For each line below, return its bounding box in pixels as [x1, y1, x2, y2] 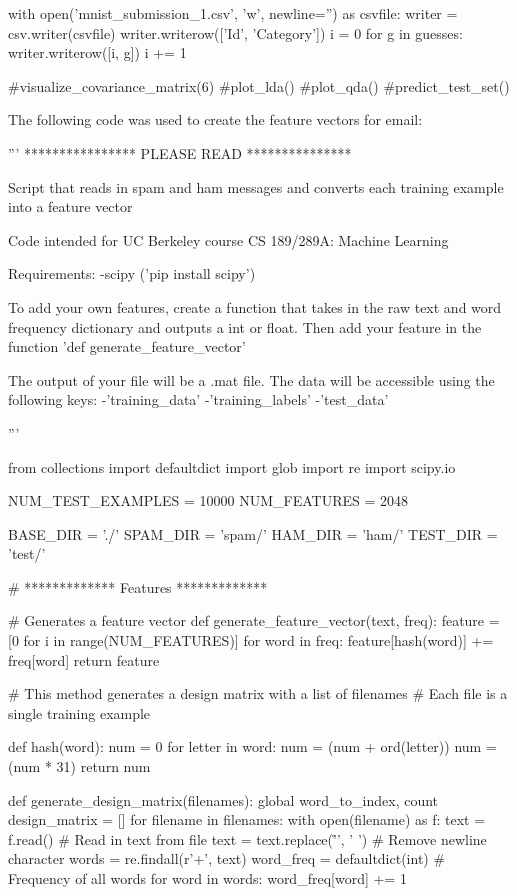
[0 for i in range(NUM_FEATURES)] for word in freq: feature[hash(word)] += [8, 630, 494, 651]
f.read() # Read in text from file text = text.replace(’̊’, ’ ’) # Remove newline [8, 828, 487, 849]
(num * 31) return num [8, 756, 151, 777]
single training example [8, 702, 151, 723]
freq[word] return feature [8, 649, 160, 670]
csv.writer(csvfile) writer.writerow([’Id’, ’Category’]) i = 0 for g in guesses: [8, 22, 463, 43]
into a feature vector [8, 196, 133, 217]
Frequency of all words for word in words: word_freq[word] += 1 [8, 868, 407, 888]
